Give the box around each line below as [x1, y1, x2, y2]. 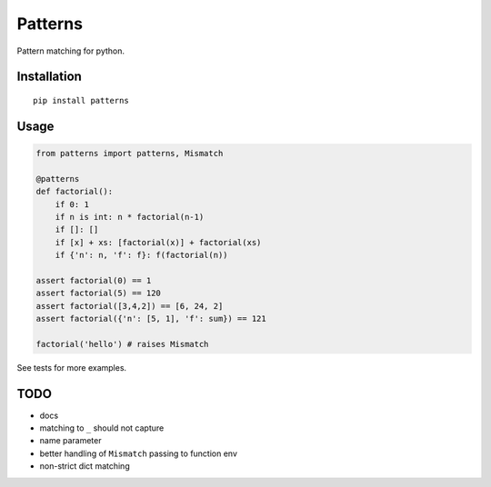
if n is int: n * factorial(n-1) [55, 212, 205, 222]
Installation [16, 69, 82, 84]
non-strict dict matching [39, 461, 131, 472]
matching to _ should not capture [39, 422, 165, 433]
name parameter [39, 435, 102, 446]
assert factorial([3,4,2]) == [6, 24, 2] [35, 301, 224, 311]
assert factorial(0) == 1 [35, 275, 152, 285]
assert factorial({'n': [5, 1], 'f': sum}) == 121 [35, 313, 267, 324]
